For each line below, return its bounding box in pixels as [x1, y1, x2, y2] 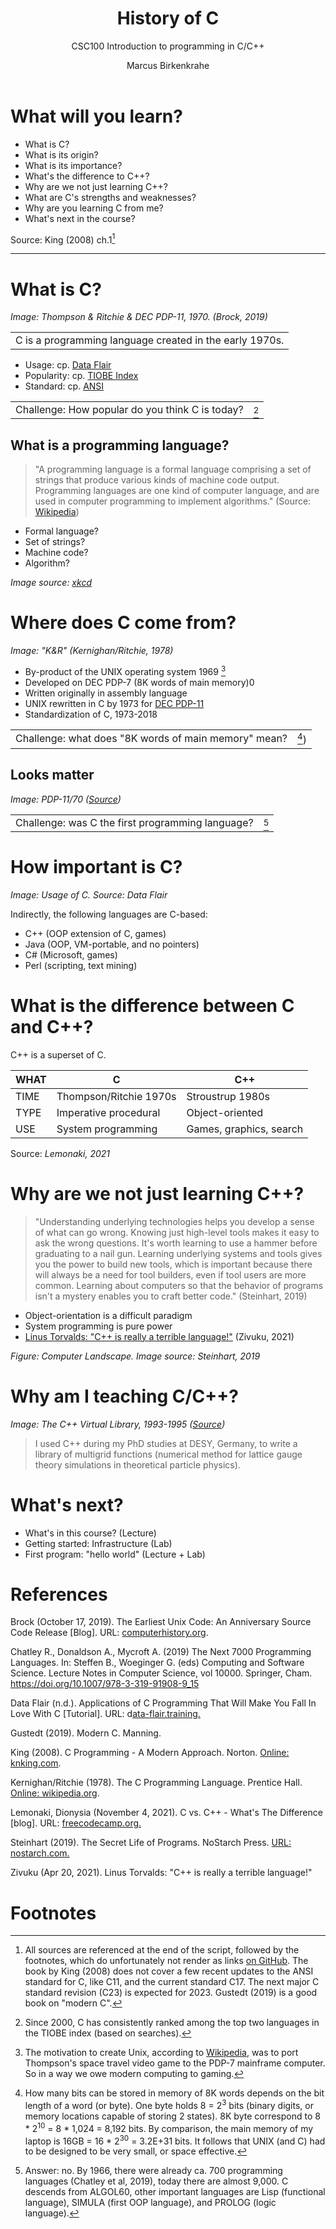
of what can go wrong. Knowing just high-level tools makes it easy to [34, 1226, 320, 1238]
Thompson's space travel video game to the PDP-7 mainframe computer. [24, 2057, 326, 2069]
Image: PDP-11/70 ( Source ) [10, 793, 122, 805]
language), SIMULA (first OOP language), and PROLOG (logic [24, 2197, 277, 2209]
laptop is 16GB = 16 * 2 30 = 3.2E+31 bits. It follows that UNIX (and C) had [24, 2133, 326, 2147]
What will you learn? [10, 105, 183, 127]
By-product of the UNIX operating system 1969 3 [24, 664, 227, 677]
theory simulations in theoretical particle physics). [34, 1458, 241, 1471]
